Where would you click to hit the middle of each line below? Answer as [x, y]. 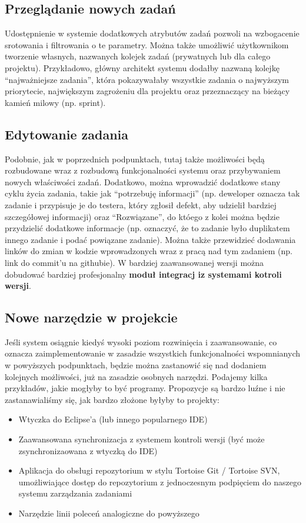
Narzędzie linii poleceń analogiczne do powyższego [109, 513]
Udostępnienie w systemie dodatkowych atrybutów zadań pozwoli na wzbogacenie [152, 33]
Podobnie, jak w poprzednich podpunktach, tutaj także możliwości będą [135, 159]
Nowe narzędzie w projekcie [91, 317]
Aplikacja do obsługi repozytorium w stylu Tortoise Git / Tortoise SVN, [149, 470]
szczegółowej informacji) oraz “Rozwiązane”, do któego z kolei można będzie [142, 216]
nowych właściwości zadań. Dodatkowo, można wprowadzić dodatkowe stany [143, 181]
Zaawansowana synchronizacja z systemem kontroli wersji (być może [142, 439]
